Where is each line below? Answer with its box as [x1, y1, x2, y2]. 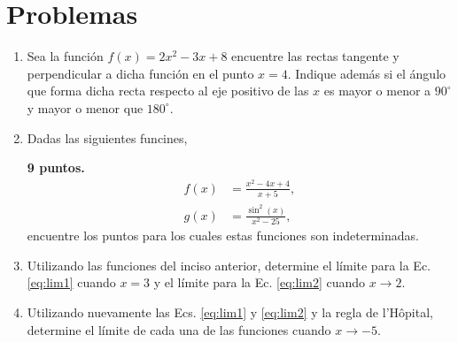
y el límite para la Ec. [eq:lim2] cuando [153, 273, 366, 292]
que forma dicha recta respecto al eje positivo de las [27, 81, 309, 100]
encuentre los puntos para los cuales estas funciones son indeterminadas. [27, 226, 419, 245]
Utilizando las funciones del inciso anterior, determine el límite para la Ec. [27, 255, 431, 274]
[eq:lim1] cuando [27, 273, 116, 292]
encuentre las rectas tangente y [231, 47, 400, 65]
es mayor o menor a [323, 81, 431, 100]
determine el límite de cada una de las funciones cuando [27, 320, 331, 338]
